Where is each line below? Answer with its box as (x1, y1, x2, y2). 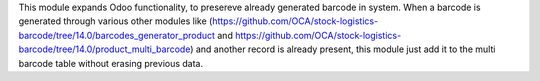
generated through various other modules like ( (18, 15, 213, 27)
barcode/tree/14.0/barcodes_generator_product (18, 29, 215, 41)
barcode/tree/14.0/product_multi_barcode (18, 43, 191, 55)
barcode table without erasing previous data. (18, 57, 204, 69)
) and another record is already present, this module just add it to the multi (190, 43, 496, 55)
